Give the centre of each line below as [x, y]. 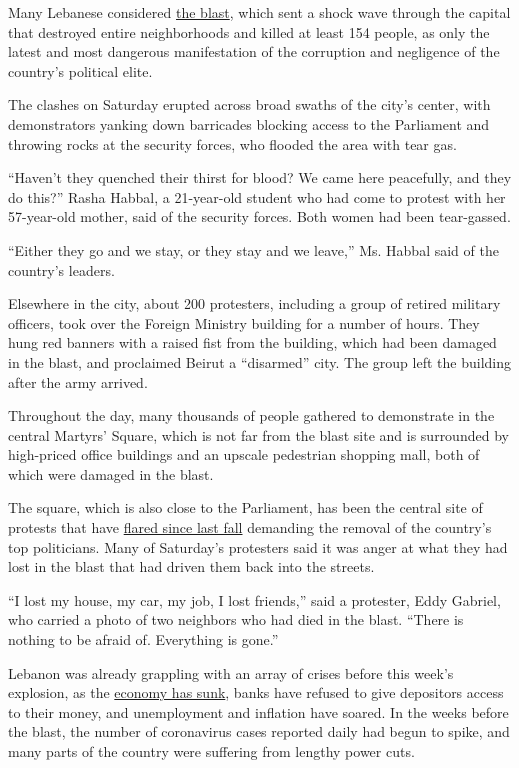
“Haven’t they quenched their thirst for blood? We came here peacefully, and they [260, 177]
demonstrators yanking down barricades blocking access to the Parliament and [249, 123]
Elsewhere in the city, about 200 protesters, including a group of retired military [254, 303]
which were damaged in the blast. [111, 473]
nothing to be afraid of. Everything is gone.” [143, 639]
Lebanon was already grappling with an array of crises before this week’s [231, 672]
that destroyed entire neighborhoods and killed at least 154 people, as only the [249, 31]
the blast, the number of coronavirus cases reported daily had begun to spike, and [259, 731]
